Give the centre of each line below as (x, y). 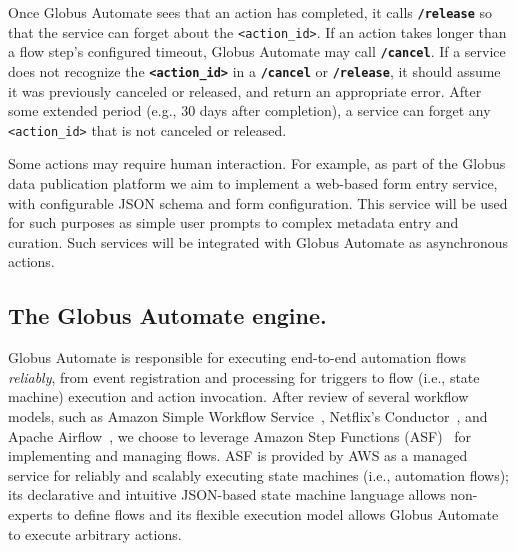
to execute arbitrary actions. (95, 533)
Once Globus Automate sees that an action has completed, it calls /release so (250, 12)
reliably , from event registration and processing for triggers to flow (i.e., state (244, 376)
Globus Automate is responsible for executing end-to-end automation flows (237, 357)
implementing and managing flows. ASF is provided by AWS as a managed (238, 455)
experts (30, 513)
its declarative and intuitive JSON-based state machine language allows (227, 494)
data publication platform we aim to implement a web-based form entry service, (253, 183)
